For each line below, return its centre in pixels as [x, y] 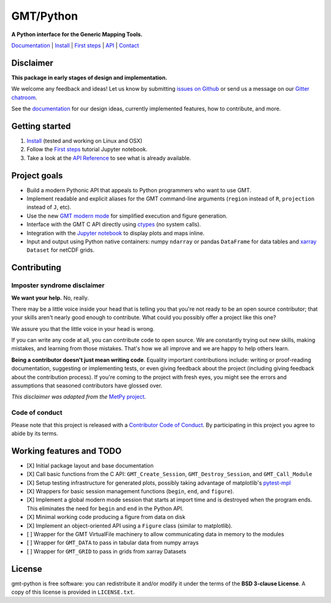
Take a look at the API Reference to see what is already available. [109, 158]
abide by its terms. [35, 433]
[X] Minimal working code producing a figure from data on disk [106, 517]
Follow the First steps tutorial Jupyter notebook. [87, 150]
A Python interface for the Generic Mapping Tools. [77, 34]
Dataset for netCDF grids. [61, 250]
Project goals [37, 176]
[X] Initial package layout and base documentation [90, 465]
